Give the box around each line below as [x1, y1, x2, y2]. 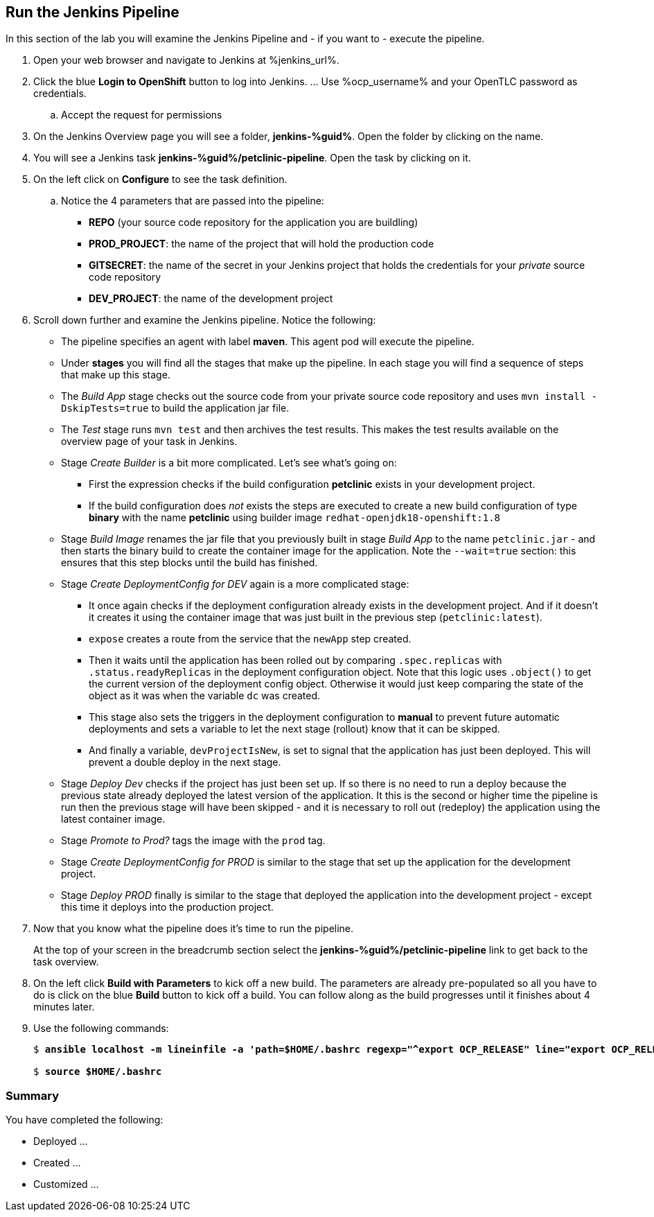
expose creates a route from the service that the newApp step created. [89, 633, 412, 645]
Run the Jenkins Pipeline [6, 3, 179, 21]
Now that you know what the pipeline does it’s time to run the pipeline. [33, 922, 354, 935]
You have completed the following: [6, 1114, 163, 1126]
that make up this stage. [61, 369, 170, 381]
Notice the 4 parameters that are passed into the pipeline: [61, 195, 324, 207]
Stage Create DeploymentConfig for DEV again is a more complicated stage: [61, 578, 409, 590]
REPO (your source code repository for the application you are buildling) [89, 216, 418, 229]
